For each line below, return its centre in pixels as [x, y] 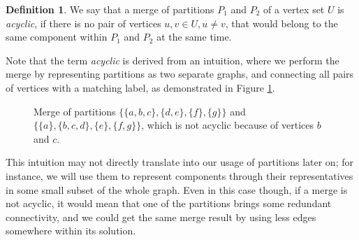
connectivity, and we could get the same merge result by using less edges [161, 217]
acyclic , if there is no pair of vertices [83, 23]
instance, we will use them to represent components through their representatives [179, 175]
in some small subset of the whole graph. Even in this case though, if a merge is [177, 189]
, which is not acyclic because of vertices [228, 125]
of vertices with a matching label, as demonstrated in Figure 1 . [140, 87]
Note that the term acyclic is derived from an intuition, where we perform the [173, 60]
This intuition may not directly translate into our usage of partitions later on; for [179, 162]
